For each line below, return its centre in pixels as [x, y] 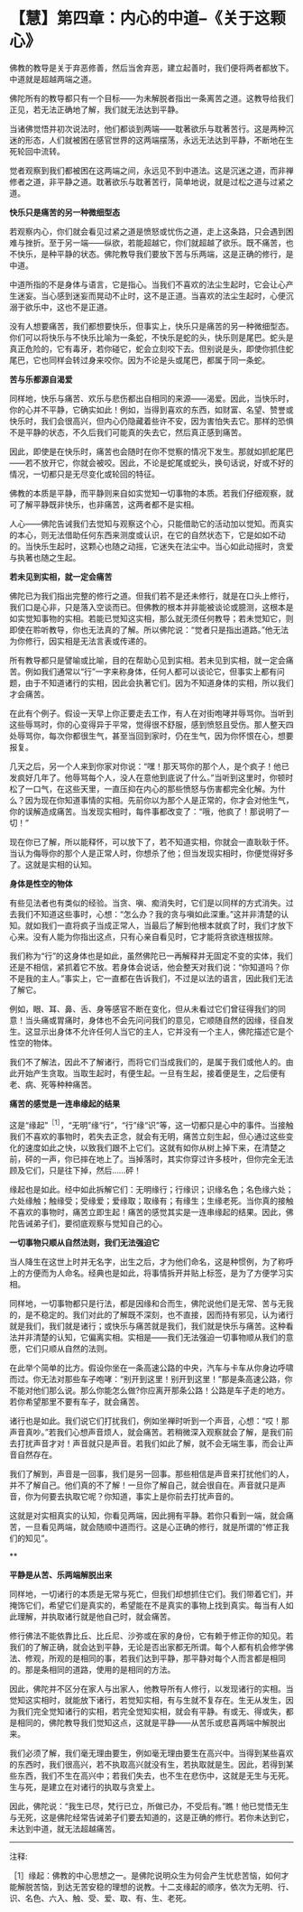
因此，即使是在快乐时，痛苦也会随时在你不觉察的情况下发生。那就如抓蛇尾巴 [151, 451]
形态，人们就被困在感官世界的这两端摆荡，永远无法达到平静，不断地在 [155, 140]
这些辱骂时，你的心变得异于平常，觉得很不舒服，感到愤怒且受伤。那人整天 [147, 724]
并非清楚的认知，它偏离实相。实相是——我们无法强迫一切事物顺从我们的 [151, 1337]
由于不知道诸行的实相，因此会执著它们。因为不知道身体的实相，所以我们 [159, 682]
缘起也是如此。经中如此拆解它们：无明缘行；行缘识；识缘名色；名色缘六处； [151, 1189]
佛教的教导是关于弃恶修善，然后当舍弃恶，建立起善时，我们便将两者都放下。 [151, 68]
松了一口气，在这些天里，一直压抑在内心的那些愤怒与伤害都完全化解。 [140, 789]
